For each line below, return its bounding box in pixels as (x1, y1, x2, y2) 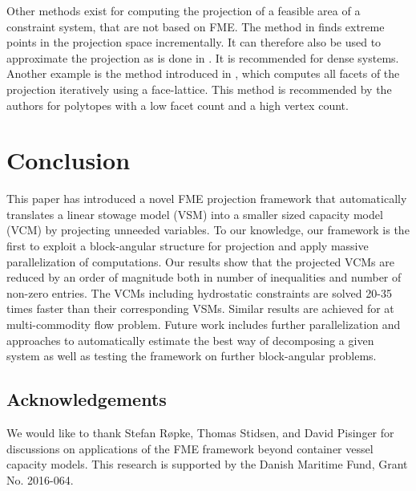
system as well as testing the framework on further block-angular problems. (6, 347, 377, 364)
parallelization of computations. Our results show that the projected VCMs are (6, 253, 394, 270)
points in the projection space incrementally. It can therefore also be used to (6, 34, 382, 51)
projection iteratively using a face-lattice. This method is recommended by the (6, 80, 392, 97)
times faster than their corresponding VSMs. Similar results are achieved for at (6, 300, 394, 317)
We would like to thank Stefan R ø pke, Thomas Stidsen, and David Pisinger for (6, 424, 394, 441)
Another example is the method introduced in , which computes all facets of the (6, 65, 400, 82)
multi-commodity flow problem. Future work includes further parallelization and (6, 316, 401, 333)
